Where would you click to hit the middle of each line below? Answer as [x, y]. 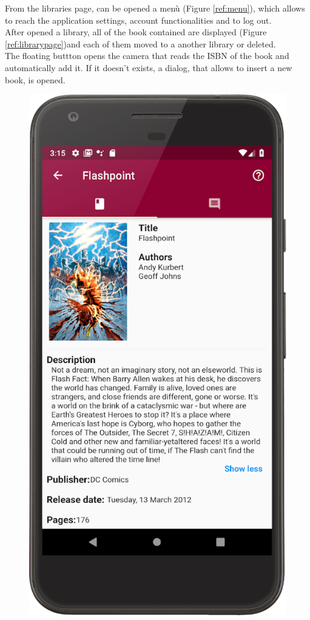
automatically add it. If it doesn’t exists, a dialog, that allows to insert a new [149, 67]
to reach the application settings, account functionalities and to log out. [138, 20]
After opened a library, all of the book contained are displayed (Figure [136, 32]
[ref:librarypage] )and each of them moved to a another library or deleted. [140, 43]
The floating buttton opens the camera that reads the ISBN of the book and [147, 56]
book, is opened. [35, 79]
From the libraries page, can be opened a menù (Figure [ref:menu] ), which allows [155, 8]
